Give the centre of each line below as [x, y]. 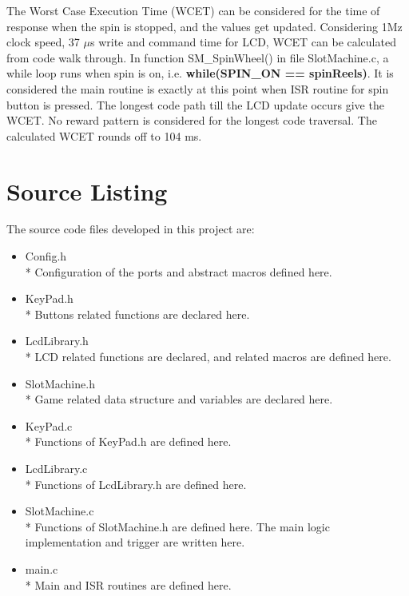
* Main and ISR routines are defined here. [128, 584]
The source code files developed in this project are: [131, 229]
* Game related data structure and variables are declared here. [179, 399]
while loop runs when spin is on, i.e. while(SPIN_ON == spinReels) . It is [200, 73]
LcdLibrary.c [56, 468]
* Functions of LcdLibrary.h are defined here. [136, 484]
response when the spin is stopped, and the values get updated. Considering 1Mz [204, 26]
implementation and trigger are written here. [135, 542]
